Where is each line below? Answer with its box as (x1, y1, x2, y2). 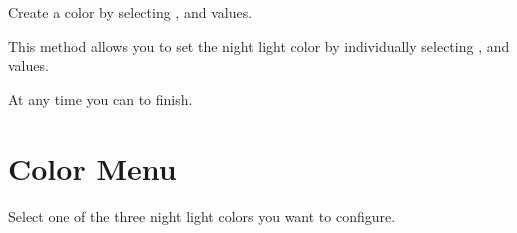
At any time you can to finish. (8, 88, 193, 109)
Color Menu (8, 147, 177, 188)
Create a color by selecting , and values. (8, 2, 253, 22)
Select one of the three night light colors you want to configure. (8, 205, 396, 226)
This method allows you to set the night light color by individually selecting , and (8, 35, 510, 56)
